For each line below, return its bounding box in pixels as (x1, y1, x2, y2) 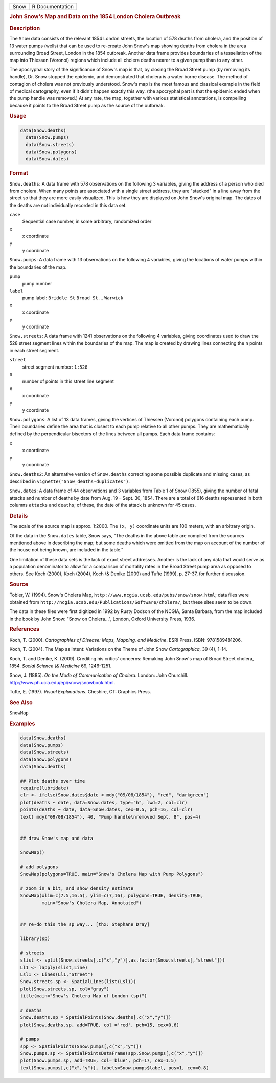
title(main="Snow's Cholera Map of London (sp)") (20, 993, 147, 999)
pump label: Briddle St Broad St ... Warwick (22, 295, 124, 301)
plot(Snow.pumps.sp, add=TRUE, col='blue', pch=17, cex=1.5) (20, 1057, 177, 1064)
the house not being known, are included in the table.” (9, 547, 124, 553)
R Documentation (32, 3, 74, 10)
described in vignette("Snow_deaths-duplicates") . (9, 478, 130, 484)
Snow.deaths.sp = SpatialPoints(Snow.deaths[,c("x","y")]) (20, 1015, 171, 1020)
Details (9, 512, 28, 519)
